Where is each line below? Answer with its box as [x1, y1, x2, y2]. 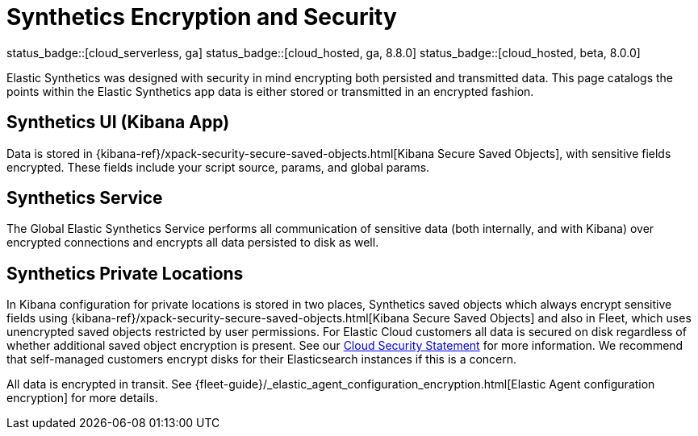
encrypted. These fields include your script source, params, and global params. [6, 160, 430, 174]
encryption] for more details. [6, 391, 158, 405]
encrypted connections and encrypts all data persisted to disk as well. [6, 235, 379, 250]
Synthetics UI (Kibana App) [6, 112, 230, 133]
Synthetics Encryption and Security [6, 3, 397, 31]
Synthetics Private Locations [6, 263, 244, 284]
